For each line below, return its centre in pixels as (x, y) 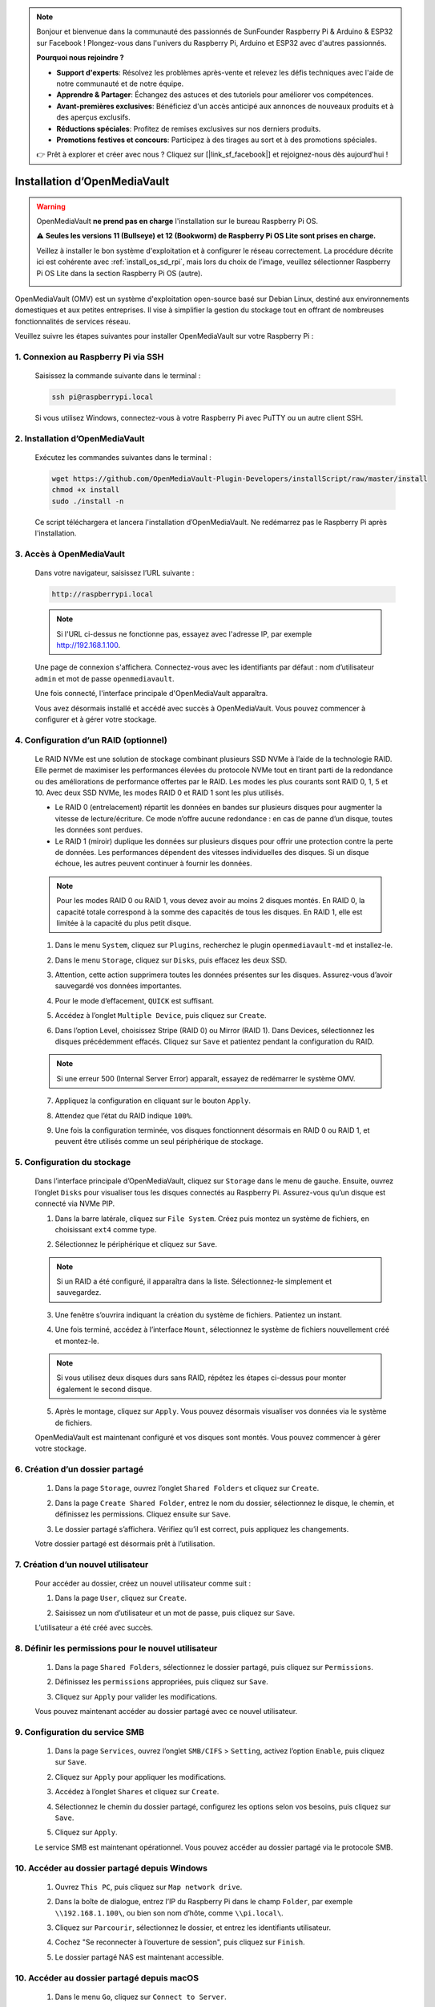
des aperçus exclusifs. (94, 117)
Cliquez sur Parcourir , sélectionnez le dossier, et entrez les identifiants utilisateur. (193, 1928)
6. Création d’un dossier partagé (79, 1469)
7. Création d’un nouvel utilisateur (82, 1564)
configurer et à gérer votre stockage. (96, 719)
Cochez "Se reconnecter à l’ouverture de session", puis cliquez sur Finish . (180, 1942)
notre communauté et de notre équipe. (120, 83)
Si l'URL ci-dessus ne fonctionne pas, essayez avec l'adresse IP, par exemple (184, 633)
